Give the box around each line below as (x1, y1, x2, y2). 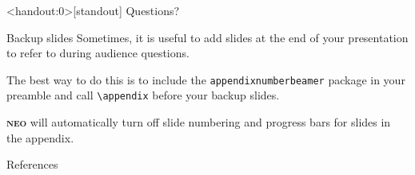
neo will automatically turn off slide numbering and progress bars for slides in (6, 114, 391, 130)
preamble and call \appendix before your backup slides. (6, 87, 280, 103)
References (6, 156, 58, 173)
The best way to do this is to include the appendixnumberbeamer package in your (6, 71, 405, 87)
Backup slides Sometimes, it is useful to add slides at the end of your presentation (6, 29, 409, 45)
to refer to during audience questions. (6, 45, 190, 61)
